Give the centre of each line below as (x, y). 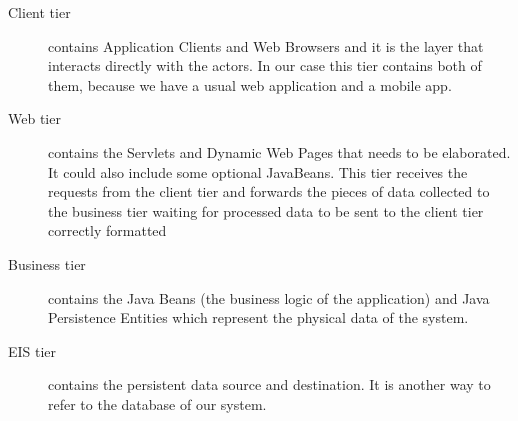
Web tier (34, 118)
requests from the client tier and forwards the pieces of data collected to (269, 191)
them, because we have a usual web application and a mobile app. (250, 84)
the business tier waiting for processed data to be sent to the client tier (266, 210)
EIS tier (32, 350)
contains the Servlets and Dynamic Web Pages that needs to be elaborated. (279, 151)
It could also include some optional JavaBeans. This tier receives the (258, 171)
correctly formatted (107, 230)
